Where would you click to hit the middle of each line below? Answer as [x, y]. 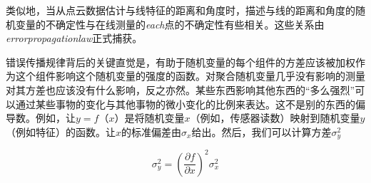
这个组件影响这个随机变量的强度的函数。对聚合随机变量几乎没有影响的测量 [190, 76]
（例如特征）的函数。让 [61, 131]
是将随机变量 [154, 118]
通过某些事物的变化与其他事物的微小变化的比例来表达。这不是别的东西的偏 [190, 104]
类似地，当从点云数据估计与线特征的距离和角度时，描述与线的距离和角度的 [181, 10]
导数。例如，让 [41, 118]
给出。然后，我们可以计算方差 [261, 131]
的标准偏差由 [152, 131]
